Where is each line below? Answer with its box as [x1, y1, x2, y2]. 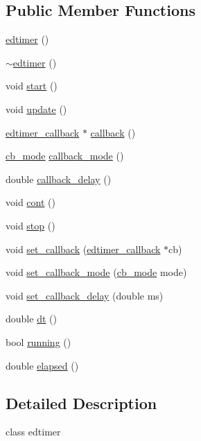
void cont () [6, 195, 55, 209]
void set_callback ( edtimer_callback [6, 241, 161, 256]
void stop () [6, 218, 55, 232]
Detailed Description [6, 392, 157, 413]
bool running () [6, 334, 71, 349]
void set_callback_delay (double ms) [6, 288, 164, 302]
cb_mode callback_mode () [6, 148, 124, 163]
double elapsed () [6, 358, 79, 372]
